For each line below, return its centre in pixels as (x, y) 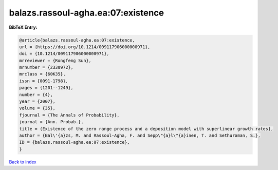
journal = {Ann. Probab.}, (51, 122)
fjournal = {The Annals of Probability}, (69, 115)
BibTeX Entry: (23, 27)
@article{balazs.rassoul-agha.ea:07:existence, (77, 40)
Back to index (23, 162)
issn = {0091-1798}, (44, 81)
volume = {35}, (37, 108)
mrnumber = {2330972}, (46, 67)
